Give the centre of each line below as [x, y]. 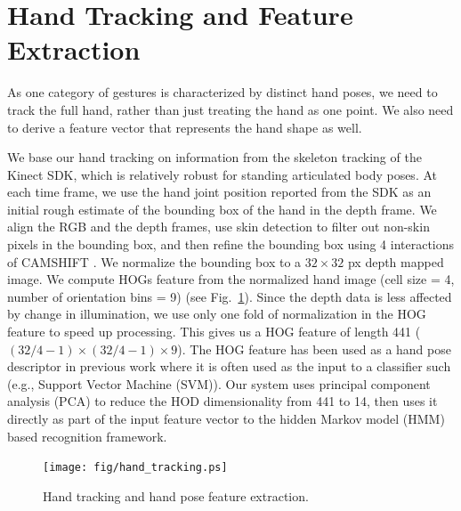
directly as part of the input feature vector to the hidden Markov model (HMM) [226, 418]
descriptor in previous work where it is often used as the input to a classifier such [229, 366]
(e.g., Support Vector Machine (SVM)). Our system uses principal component [219, 383]
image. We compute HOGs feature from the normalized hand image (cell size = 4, [231, 279]
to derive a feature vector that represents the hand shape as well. [185, 127]
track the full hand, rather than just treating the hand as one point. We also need [230, 109]
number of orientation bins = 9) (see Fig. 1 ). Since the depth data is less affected [230, 296]
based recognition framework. [87, 436]
